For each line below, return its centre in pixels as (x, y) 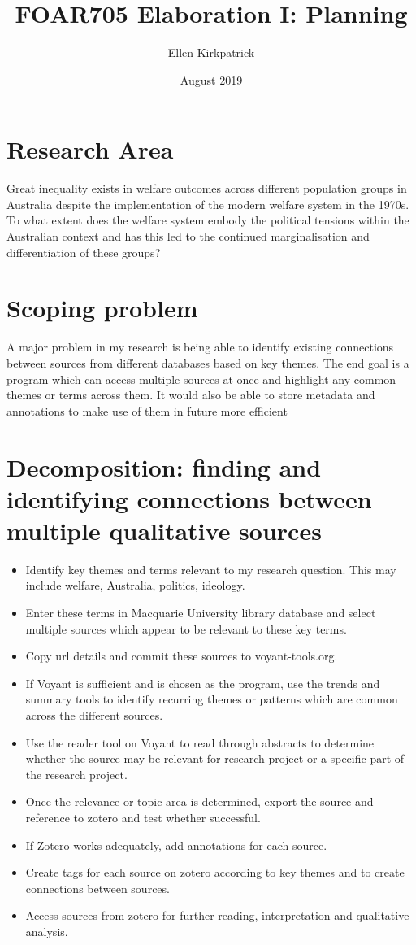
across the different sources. (94, 714)
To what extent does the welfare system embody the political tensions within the (208, 220)
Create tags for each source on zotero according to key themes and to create (215, 872)
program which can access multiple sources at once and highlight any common (201, 379)
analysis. (47, 931)
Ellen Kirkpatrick (211, 52)
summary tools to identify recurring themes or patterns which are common (212, 699)
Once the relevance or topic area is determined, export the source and (199, 801)
